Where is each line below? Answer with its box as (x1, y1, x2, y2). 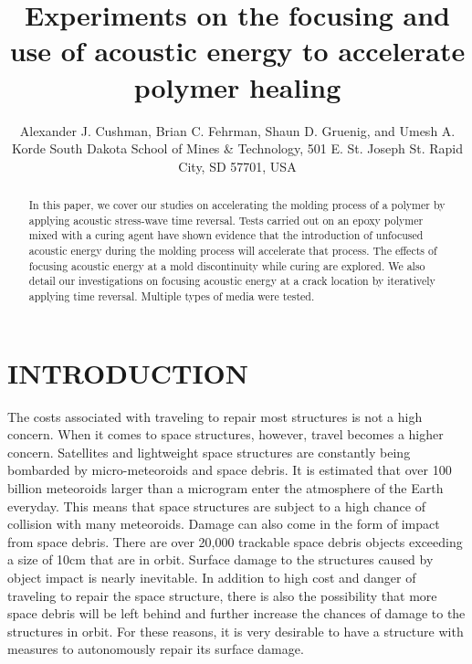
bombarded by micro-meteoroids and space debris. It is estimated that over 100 (7, 460, 452, 480)
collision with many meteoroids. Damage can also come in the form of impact (7, 514, 440, 533)
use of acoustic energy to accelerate (9, 32, 466, 69)
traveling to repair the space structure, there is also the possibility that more (7, 585, 437, 605)
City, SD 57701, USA (178, 156, 297, 175)
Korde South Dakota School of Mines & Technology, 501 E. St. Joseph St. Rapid (11, 139, 464, 158)
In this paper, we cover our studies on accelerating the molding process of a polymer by (28, 197, 446, 213)
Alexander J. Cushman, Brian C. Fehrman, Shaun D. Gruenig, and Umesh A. (19, 121, 456, 140)
